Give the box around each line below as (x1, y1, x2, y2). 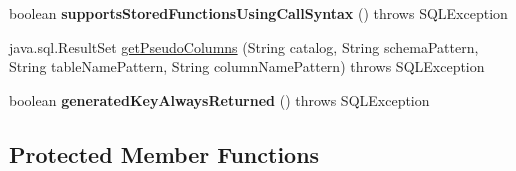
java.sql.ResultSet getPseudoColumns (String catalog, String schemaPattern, (9, 36, 479, 57)
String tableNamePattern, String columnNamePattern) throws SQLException (9, 56, 485, 77)
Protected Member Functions (9, 138, 320, 169)
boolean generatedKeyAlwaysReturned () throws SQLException (9, 89, 430, 110)
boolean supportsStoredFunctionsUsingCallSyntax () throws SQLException (9, 3, 508, 23)
